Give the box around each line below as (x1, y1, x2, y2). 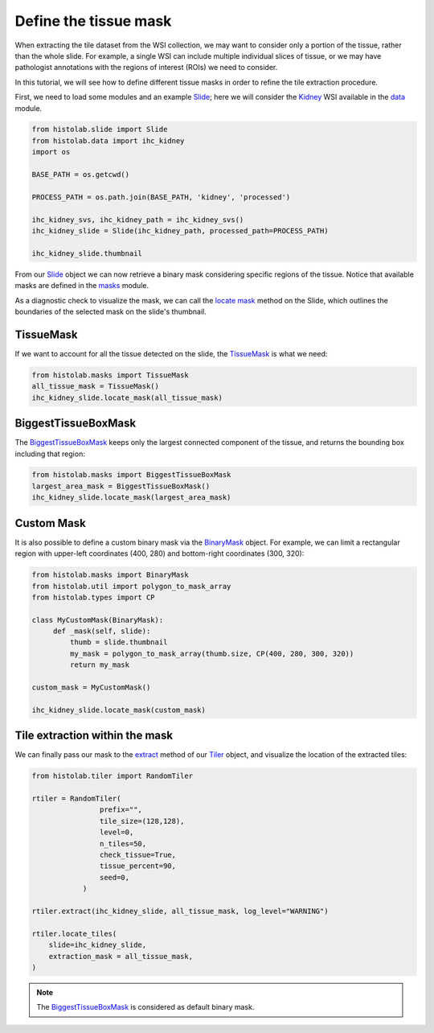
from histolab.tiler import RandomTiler (31, 772, 193, 780)
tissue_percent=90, (99, 862, 177, 870)
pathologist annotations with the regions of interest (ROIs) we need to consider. (14, 63, 278, 72)
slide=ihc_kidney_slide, (48, 940, 147, 949)
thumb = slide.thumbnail (69, 638, 168, 647)
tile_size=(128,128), (99, 817, 185, 825)
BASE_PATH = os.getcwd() (31, 170, 130, 179)
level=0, (99, 828, 134, 837)
